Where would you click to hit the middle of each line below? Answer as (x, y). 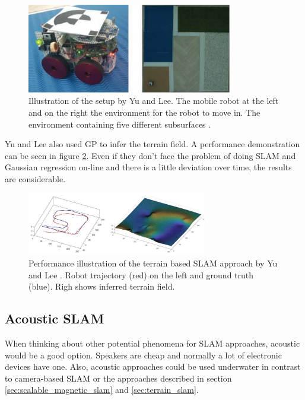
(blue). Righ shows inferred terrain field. (102, 286)
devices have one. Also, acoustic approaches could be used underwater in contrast (153, 366)
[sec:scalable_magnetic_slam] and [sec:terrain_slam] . (102, 390)
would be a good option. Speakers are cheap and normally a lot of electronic (143, 355)
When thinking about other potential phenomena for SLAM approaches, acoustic (152, 343)
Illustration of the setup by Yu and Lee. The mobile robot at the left (154, 101)
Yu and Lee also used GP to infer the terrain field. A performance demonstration (152, 144)
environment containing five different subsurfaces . (120, 124)
